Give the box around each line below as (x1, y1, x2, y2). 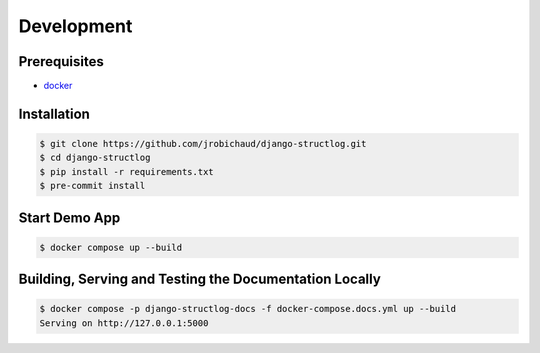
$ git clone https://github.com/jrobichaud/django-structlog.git (39, 138, 367, 150)
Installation (18, 105, 90, 122)
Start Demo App (18, 209, 121, 226)
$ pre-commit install (39, 180, 146, 192)
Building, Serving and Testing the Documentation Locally (18, 271, 382, 288)
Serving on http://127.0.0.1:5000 (39, 317, 209, 329)
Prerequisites (18, 53, 104, 70)
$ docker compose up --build (39, 241, 183, 253)
